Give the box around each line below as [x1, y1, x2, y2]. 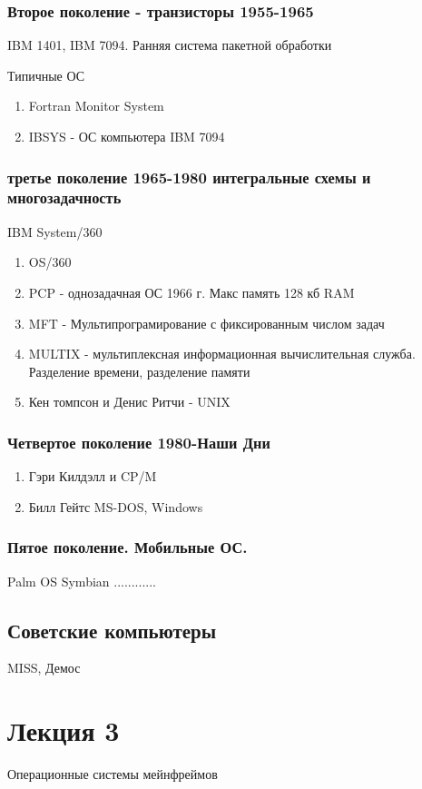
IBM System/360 [7, 222, 103, 241]
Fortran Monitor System [28, 96, 164, 115]
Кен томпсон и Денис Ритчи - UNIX [28, 392, 231, 411]
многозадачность [7, 186, 122, 209]
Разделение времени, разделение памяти [28, 361, 250, 380]
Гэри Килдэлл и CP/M [28, 467, 157, 486]
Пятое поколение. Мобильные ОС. [7, 536, 248, 558]
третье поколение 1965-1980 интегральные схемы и [7, 165, 371, 188]
